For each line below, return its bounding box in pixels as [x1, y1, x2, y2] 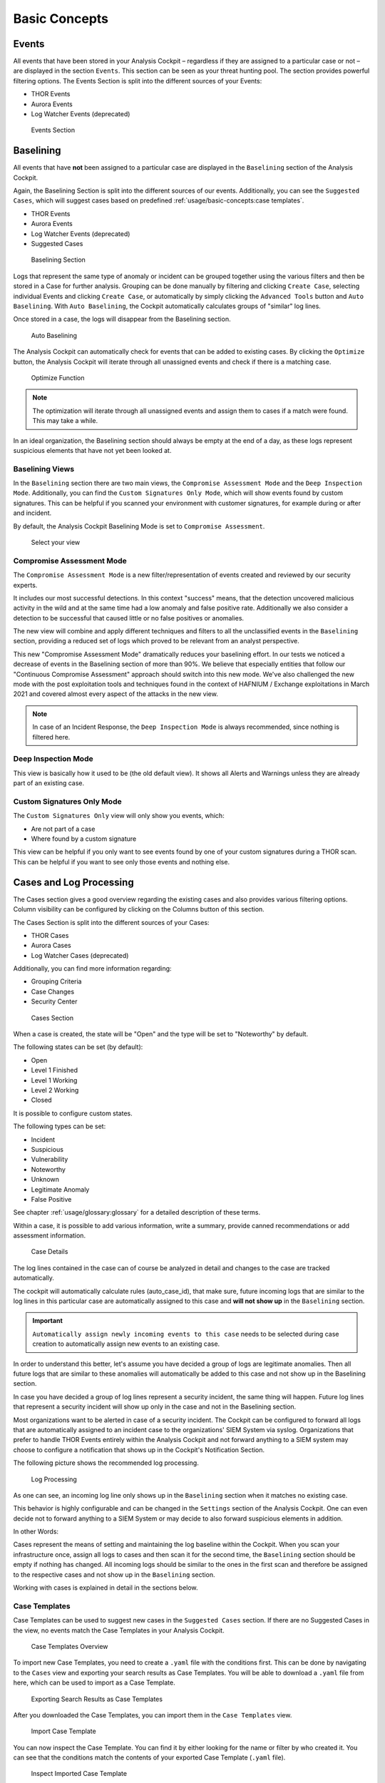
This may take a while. [32, 417, 98, 425]
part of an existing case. [13, 779, 85, 787]
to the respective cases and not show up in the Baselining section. [13, 1570, 215, 1579]
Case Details [31, 1247, 68, 1256]
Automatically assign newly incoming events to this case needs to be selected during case [32, 1329, 339, 1338]
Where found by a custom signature [31, 834, 137, 843]
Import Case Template [31, 1727, 96, 1736]
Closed [31, 1095, 53, 1105]
